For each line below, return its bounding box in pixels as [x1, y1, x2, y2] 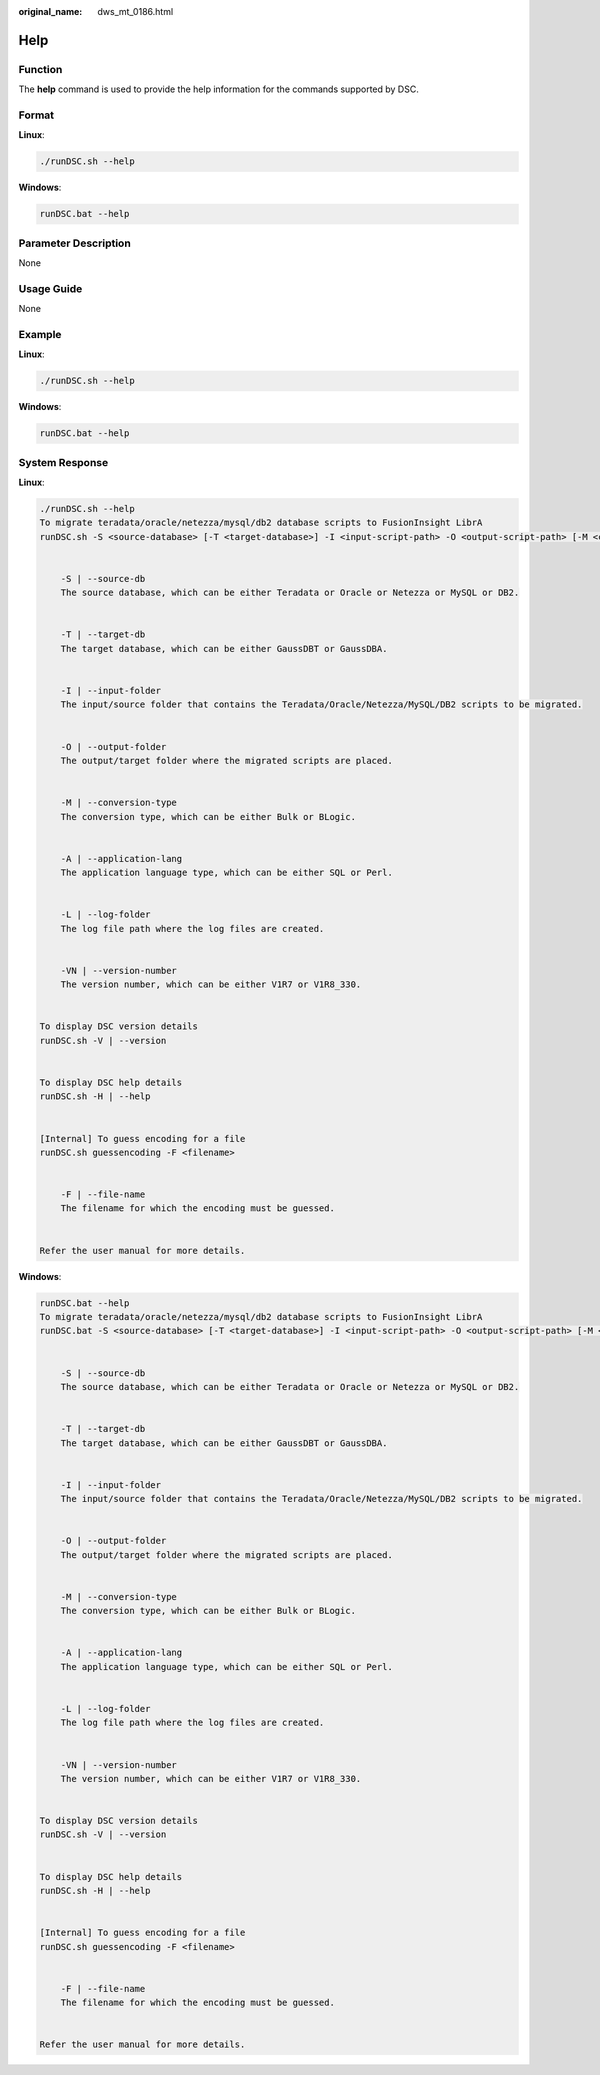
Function [18, 62, 63, 76]
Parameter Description [18, 236, 132, 250]
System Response [18, 455, 109, 469]
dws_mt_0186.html [97, 6, 174, 17]
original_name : [18, 6, 83, 17]
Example [18, 327, 62, 341]
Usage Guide [18, 281, 83, 295]
